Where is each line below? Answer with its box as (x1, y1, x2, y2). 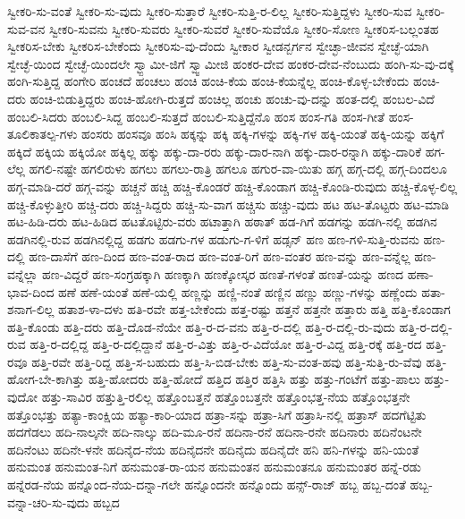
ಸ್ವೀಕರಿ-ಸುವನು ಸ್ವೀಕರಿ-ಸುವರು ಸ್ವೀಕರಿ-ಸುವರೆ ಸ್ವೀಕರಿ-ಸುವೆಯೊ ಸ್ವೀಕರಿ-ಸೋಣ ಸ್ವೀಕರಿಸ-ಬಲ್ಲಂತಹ (48, 19, 439, 38)
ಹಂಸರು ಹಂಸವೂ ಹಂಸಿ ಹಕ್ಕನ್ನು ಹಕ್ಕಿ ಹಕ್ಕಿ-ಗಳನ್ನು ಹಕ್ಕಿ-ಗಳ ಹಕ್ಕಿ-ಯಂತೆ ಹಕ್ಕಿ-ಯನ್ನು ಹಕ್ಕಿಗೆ (81, 124, 444, 143)
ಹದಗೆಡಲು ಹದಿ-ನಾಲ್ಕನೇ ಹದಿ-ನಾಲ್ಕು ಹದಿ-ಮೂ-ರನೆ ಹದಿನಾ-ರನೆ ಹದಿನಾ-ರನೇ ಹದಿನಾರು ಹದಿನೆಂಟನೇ (7, 422, 422, 441)
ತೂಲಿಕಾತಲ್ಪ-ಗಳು (7, 124, 78, 143)
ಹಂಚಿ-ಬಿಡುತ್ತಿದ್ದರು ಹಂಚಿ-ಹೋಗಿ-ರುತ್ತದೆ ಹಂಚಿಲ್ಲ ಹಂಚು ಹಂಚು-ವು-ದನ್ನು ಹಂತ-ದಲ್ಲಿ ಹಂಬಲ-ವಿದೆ (30, 89, 435, 107)
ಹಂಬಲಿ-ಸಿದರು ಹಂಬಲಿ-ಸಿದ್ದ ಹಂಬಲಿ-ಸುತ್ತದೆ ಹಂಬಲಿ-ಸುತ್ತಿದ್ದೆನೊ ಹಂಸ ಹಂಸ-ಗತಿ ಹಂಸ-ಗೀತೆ (7, 106, 385, 125)
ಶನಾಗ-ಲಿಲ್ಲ (7, 300, 55, 319)
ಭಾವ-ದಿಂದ (7, 282, 55, 301)
